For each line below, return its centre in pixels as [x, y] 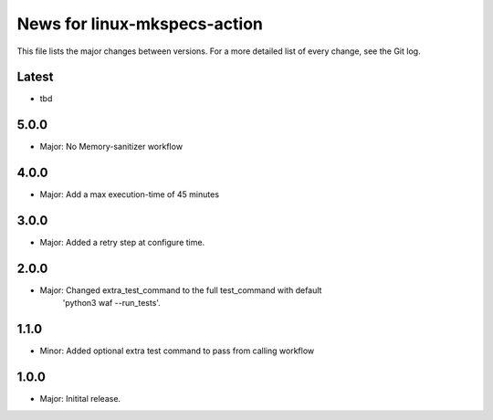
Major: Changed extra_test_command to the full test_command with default [181, 290]
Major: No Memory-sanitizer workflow [111, 147]
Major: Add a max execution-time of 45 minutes [129, 194]
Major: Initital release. [80, 399]
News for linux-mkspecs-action [140, 24]
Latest [35, 77]
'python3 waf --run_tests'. [112, 303]
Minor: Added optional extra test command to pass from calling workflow [177, 351]
